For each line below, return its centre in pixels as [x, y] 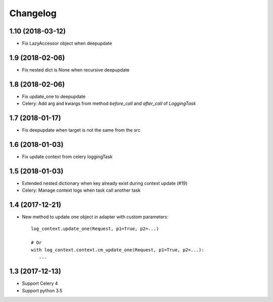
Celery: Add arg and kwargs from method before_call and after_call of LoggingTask [109, 103]
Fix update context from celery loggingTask [67, 157]
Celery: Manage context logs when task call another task [81, 191]
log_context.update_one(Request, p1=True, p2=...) [95, 229]
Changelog [33, 13]
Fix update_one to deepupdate [54, 96]
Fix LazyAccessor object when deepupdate [67, 44]
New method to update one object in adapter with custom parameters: [95, 217]
